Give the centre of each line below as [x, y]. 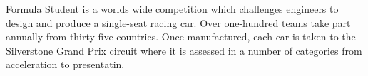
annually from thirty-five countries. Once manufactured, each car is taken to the [181, 37]
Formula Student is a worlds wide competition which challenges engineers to [172, 9]
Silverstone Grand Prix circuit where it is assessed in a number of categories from [184, 50]
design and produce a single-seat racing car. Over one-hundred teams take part [178, 22]
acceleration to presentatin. [65, 64]
